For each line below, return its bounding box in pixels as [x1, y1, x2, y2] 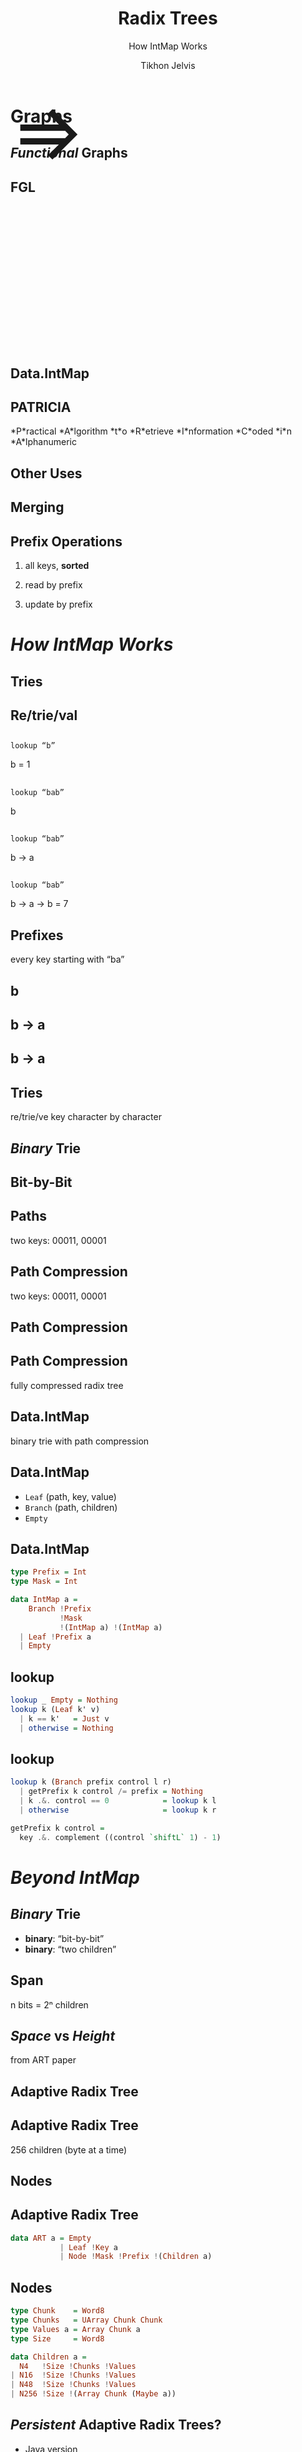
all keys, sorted [24, 559, 90, 571]
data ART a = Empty [10, 2233, 92, 2243]
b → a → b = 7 [10, 898, 69, 910]
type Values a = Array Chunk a [10, 2324, 141, 2334]
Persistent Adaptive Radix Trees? [10, 2417, 222, 2434]
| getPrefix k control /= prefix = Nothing [19, 1787, 203, 1797]
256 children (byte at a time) [10, 2143, 128, 2156]
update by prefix [24, 598, 93, 610]
